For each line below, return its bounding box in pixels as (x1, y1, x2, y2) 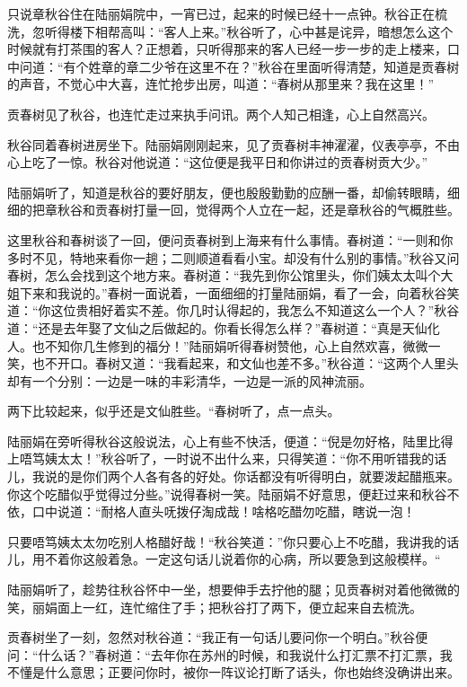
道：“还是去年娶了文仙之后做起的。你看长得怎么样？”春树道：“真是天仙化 (7, 318, 440, 337)
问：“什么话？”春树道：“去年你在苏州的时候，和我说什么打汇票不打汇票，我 (7, 645, 453, 664)
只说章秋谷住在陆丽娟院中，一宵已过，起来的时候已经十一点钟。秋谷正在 (7, 4, 435, 22)
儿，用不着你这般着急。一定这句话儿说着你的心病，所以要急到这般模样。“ (7, 550, 441, 568)
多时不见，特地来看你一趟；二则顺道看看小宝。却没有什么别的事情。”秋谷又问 (7, 248, 460, 267)
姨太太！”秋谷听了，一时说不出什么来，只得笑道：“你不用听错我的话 (44, 449, 447, 468)
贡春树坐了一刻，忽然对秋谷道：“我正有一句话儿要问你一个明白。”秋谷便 (7, 628, 428, 647)
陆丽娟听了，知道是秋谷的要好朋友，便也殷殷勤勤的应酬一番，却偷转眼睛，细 (7, 182, 460, 201)
